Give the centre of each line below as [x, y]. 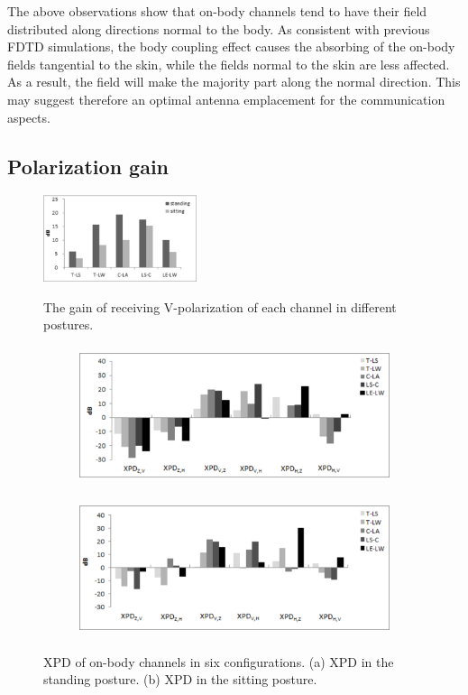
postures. [69, 324]
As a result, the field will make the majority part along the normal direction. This [234, 82]
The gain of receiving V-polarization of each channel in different [220, 306]
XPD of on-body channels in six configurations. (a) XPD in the [219, 661]
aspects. [29, 117]
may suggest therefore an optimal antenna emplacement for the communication [226, 99]
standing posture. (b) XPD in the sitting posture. [180, 679]
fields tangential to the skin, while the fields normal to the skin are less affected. [229, 64]
